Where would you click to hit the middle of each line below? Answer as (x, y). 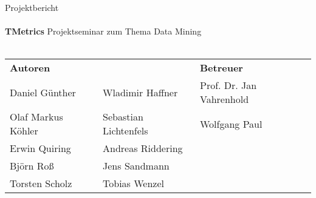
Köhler (24, 131)
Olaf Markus (36, 117)
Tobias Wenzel (134, 183)
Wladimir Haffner (140, 92)
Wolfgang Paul (231, 124)
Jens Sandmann (136, 166)
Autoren (30, 68)
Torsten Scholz (41, 183)
